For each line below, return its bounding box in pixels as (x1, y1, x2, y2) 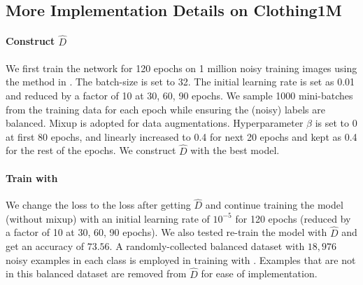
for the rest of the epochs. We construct (6, 143, 176, 158)
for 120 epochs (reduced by (235, 211, 351, 225)
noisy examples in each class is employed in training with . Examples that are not (6, 252, 356, 267)
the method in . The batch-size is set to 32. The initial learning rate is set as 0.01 (6, 74, 355, 89)
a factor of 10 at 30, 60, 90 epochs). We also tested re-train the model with (6, 225, 327, 239)
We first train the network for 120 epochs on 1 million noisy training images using (6, 60, 357, 75)
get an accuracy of (6, 239, 85, 253)
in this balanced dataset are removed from (6, 266, 187, 281)
